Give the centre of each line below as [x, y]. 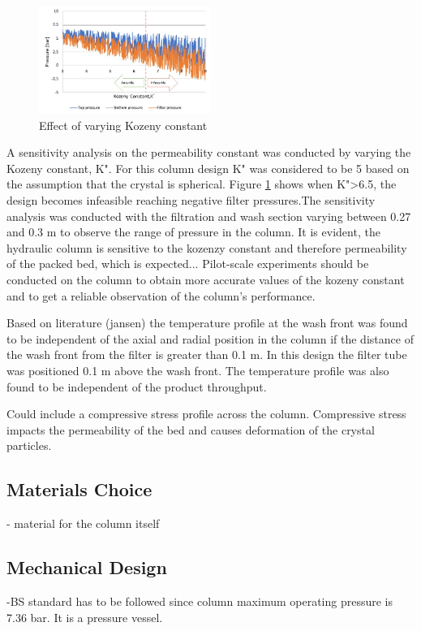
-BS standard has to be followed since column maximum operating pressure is [200, 601]
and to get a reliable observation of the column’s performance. [161, 295]
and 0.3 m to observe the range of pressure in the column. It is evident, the [193, 232]
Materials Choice [79, 489]
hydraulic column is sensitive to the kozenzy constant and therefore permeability [207, 247]
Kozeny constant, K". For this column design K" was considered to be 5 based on [208, 168]
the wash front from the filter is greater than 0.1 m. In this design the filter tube [207, 354]
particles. [29, 445]
